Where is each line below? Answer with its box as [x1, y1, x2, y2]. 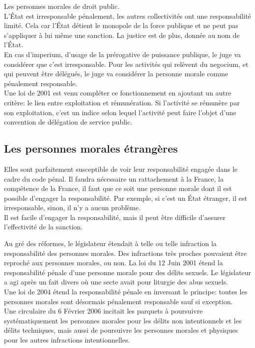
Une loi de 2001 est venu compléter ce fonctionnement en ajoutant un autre [4, 88, 231, 98]
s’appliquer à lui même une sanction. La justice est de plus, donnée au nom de [4, 30, 240, 40]
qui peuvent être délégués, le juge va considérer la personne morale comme [4, 68, 228, 79]
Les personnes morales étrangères [4, 141, 178, 156]
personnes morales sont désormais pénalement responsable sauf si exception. [4, 296, 233, 306]
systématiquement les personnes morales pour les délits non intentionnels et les [4, 315, 242, 325]
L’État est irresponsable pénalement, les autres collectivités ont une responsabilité [4, 10, 251, 21]
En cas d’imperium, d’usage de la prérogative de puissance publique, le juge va [4, 49, 241, 59]
